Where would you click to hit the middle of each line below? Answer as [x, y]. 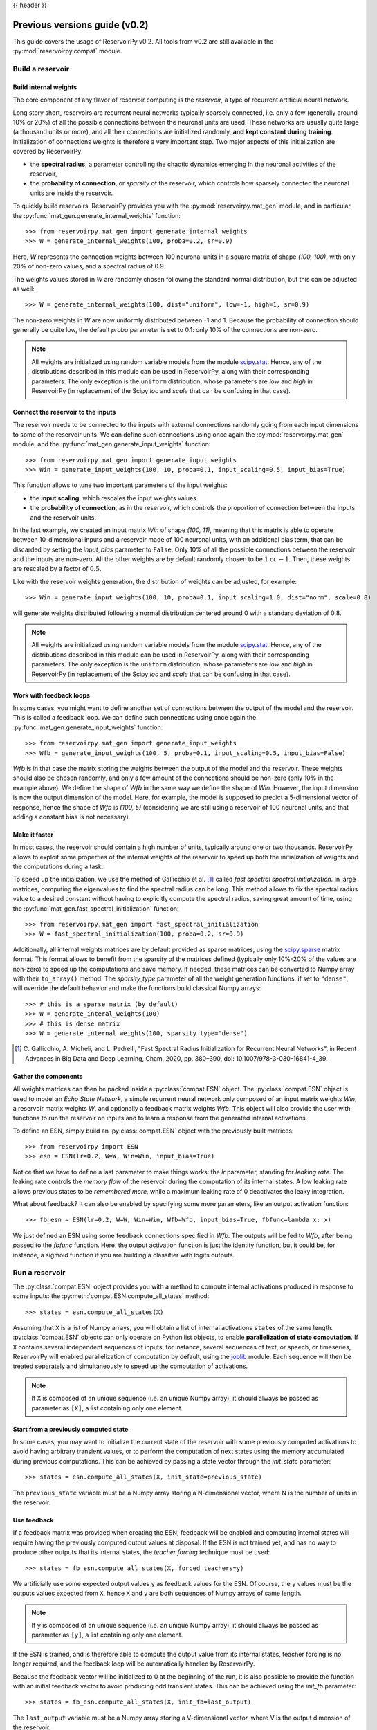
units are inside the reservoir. [72, 193]
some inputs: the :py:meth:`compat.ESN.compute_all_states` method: [111, 1296]
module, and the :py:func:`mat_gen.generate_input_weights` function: [112, 444]
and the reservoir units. [63, 517]
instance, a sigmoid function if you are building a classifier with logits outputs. [124, 1255]
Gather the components [48, 1076]
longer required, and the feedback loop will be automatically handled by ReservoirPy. [134, 1664]
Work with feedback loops [51, 695]
